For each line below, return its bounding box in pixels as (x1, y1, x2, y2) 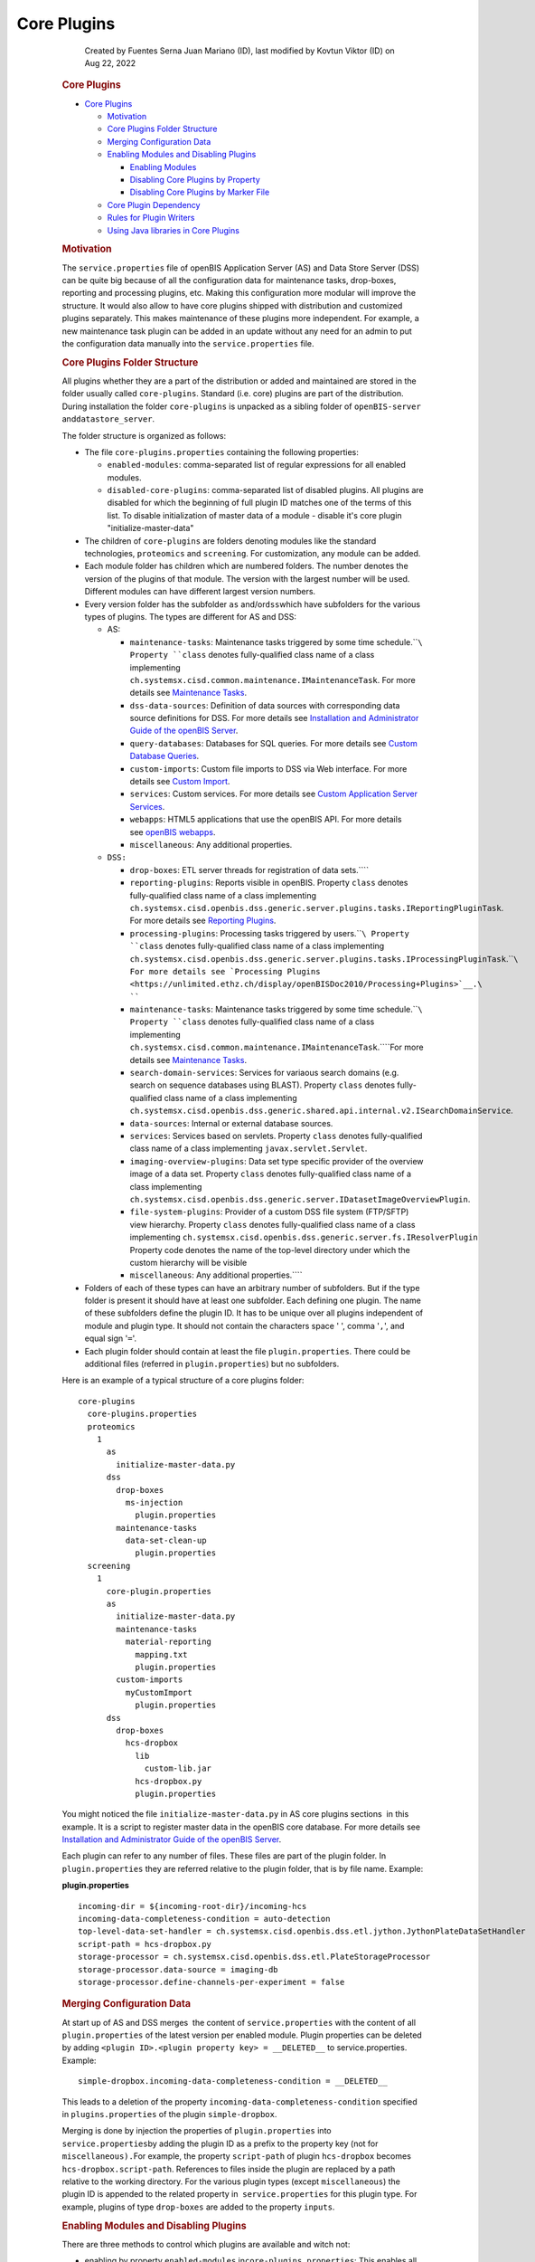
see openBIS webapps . (129, 826, 216, 837)
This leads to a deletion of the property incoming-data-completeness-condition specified (61, 2096, 418, 2107)
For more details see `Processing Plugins (129, 966, 321, 976)
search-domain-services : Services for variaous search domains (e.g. (129, 1068, 399, 1079)
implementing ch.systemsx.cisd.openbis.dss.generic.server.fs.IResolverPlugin (129, 1231, 478, 1243)
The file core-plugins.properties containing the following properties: (84, 446, 359, 457)
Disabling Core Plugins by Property (129, 174, 261, 185)
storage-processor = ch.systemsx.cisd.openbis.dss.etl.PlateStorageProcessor (78, 1952, 431, 1963)
